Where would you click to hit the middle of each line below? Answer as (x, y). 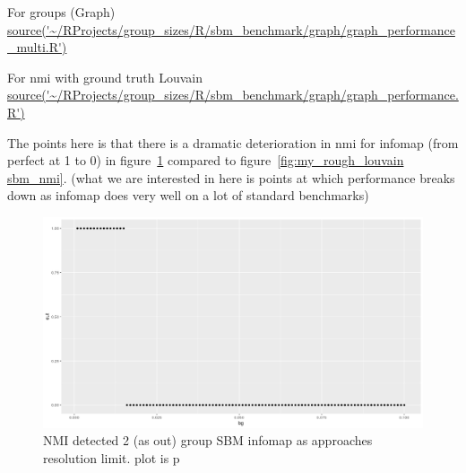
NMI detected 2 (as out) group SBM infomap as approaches (208, 440)
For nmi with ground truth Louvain (105, 77)
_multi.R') (37, 47)
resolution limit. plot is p (112, 457)
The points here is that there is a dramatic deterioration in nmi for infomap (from (233, 142)
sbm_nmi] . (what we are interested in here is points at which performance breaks (231, 177)
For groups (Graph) (61, 12)
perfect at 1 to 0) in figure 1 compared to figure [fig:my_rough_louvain (206, 160)
